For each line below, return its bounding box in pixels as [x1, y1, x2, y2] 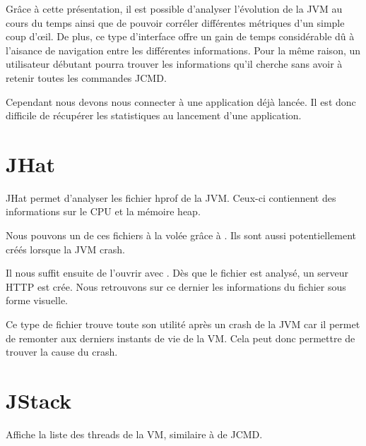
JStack [6, 386, 72, 414]
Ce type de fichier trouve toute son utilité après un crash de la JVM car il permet [6, 317, 360, 332]
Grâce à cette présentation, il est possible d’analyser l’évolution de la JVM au [6, 1, 343, 16]
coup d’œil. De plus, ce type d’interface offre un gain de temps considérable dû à [6, 29, 355, 44]
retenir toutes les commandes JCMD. [6, 70, 167, 85]
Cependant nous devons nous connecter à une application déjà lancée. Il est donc [6, 94, 356, 109]
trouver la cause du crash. [6, 344, 118, 359]
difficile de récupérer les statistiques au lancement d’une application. [6, 108, 302, 123]
